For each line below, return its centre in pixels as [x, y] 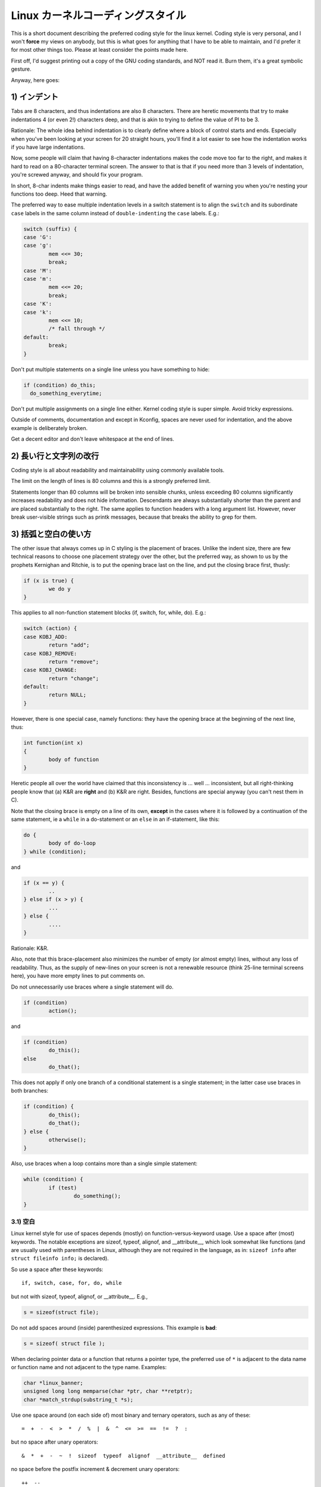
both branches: [30, 1091]
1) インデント [35, 97]
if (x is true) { [49, 581]
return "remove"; [74, 661]
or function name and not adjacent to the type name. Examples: [89, 1367]
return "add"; [69, 645]
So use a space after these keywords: [57, 1269]
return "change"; [74, 678]
